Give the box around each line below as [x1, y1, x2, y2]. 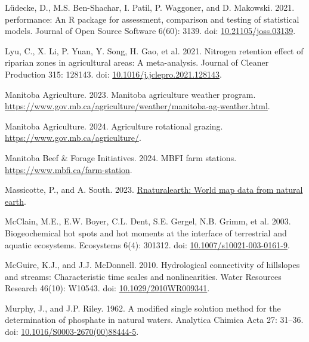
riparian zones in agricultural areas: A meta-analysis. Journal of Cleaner [5, 56, 269, 69]
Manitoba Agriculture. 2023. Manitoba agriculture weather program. [5, 88, 256, 100]
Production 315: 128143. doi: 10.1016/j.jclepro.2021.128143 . [5, 67, 222, 80]
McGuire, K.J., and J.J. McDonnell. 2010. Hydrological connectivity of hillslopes [5, 258, 300, 271]
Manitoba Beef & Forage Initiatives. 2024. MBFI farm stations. [5, 151, 237, 164]
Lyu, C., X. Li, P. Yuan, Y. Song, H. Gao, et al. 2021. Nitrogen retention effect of [5, 44, 304, 57]
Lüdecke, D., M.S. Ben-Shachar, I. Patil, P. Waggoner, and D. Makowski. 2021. [5, 1, 295, 13]
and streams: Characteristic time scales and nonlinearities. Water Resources [5, 270, 282, 282]
